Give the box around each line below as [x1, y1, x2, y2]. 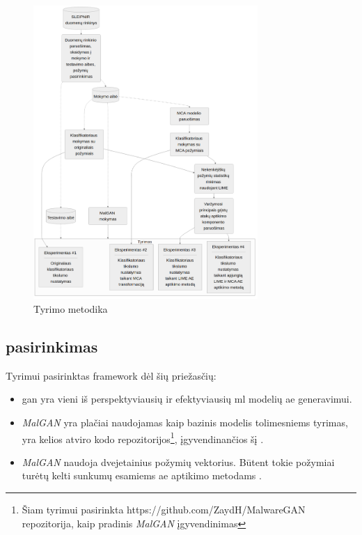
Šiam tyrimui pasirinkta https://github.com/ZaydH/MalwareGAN [22, 502, 306, 517]
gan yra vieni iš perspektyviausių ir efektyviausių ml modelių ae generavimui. [22, 391, 352, 406]
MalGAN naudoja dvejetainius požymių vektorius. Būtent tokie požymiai [22, 454, 335, 469]
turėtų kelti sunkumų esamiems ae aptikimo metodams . [22, 468, 262, 483]
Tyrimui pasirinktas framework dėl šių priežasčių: [6, 368, 217, 382]
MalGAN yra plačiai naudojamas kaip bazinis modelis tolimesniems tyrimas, [22, 414, 348, 429]
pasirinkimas [6, 335, 98, 357]
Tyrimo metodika [33, 302, 108, 316]
